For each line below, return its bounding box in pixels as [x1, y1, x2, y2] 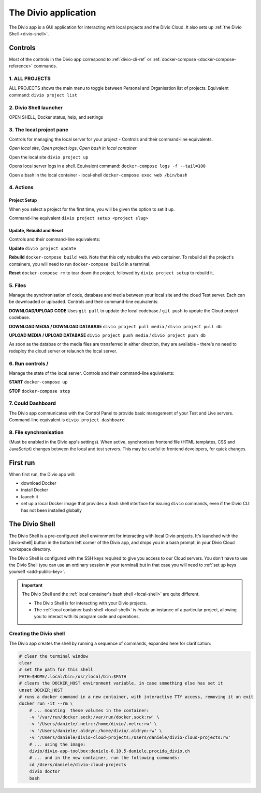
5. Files [9, 282, 27, 288]
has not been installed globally [21, 507, 82, 513]
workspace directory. [9, 546, 52, 552]
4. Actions [9, 184, 34, 191]
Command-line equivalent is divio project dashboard [9, 417, 125, 423]
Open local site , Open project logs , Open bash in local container [9, 145, 137, 151]
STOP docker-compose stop [9, 388, 70, 394]
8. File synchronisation [9, 429, 64, 436]
